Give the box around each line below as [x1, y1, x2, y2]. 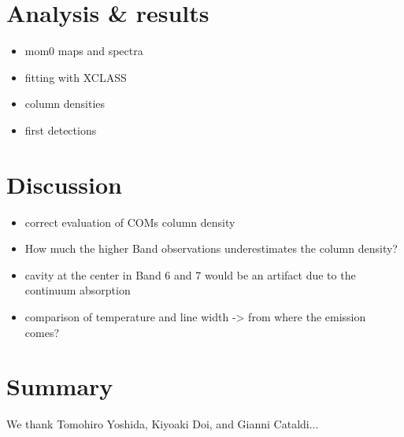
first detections [24, 121, 97, 138]
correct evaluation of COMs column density [24, 213, 235, 230]
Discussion [6, 168, 122, 200]
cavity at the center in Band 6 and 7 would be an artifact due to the [24, 266, 356, 283]
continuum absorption [24, 282, 131, 298]
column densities [24, 95, 106, 112]
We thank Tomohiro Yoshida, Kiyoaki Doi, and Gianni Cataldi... [6, 416, 319, 432]
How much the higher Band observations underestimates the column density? [24, 240, 398, 257]
